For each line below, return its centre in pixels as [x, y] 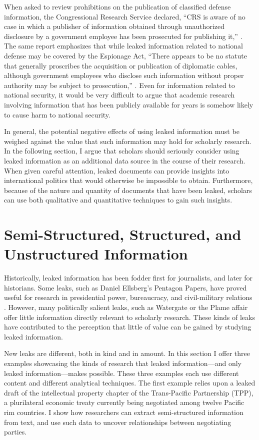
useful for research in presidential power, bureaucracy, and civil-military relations [128, 297]
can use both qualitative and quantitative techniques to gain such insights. [118, 200]
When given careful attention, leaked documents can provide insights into [117, 170]
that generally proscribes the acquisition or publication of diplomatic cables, [121, 65]
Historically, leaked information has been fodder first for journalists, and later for [128, 278]
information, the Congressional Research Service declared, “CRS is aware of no [125, 16]
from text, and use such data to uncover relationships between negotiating [118, 422]
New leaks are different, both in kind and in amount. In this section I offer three [127, 353]
